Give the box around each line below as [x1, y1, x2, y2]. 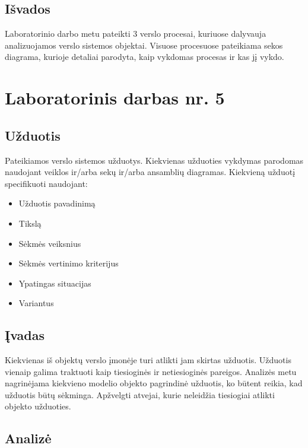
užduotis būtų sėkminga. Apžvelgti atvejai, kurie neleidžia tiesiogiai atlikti [5, 388, 275, 401]
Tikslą [18, 217, 42, 229]
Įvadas [5, 326, 45, 344]
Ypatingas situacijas [18, 277, 91, 289]
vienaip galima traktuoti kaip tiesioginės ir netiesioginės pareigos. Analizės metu [5, 365, 297, 377]
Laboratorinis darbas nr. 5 [5, 85, 225, 110]
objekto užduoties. [5, 400, 71, 412]
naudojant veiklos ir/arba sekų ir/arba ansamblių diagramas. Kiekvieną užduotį [5, 166, 296, 178]
